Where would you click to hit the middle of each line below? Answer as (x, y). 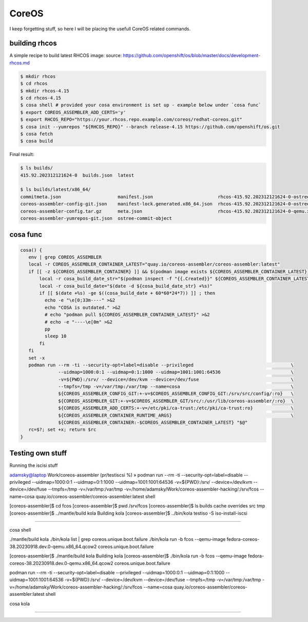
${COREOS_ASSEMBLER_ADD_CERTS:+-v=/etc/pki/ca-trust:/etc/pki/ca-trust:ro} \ (176, 408)
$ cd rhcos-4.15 (41, 98)
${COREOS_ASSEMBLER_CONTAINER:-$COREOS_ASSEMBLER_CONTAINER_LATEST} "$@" (153, 423)
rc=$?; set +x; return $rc (62, 430)
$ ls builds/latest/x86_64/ (55, 190)
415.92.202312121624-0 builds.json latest (77, 175)
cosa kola (20, 604)
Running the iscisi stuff (34, 465)
